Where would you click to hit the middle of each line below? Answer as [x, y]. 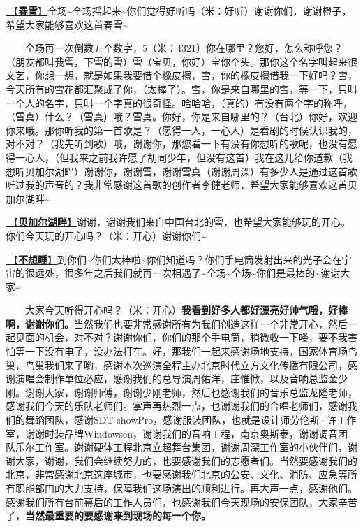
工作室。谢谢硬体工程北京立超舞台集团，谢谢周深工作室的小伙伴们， [191, 447]
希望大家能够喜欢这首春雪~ [67, 24]
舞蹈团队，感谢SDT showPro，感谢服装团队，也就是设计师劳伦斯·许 [181, 420]
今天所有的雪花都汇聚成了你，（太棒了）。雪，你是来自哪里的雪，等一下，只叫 [181, 88]
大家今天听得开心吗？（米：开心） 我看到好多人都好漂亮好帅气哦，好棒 [186, 310]
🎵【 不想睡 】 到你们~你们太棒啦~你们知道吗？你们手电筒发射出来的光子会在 [174, 259]
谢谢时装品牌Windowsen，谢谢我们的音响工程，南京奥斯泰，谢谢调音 [181, 433]
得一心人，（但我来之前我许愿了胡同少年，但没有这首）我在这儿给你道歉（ [174, 157]
